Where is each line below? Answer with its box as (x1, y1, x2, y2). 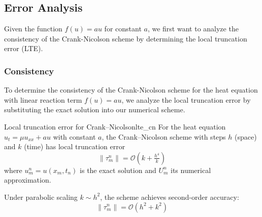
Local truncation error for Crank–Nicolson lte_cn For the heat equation (4, 121, 226, 132)
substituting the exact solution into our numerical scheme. (4, 104, 185, 115)
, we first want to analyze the (147, 23, 239, 34)
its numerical (171, 164, 211, 175)
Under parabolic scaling (4, 191, 78, 202)
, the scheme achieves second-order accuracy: (100, 191, 239, 202)
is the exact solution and (80, 164, 156, 175)
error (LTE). (4, 43, 43, 54)
